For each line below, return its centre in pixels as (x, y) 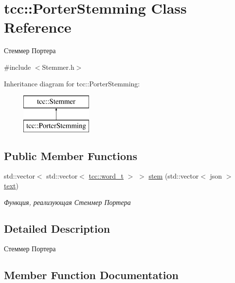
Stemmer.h (58, 67)
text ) (11, 186)
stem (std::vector (174, 176)
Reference (38, 27)
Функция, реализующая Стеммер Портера (67, 202)
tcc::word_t (106, 176)
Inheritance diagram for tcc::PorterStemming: (72, 83)
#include (18, 67)
